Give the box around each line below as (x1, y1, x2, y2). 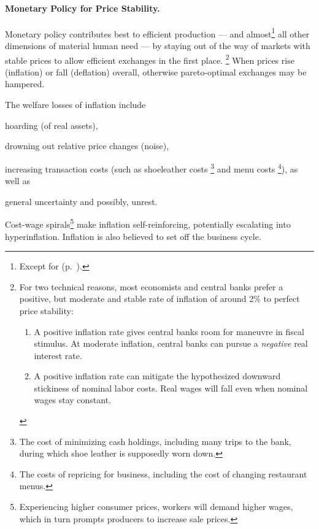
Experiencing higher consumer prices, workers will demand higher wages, (19, 500, 293, 513)
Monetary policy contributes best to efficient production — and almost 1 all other (5, 25, 310, 40)
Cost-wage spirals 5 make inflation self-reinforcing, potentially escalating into (5, 216, 291, 230)
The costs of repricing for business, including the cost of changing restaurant (19, 467, 307, 480)
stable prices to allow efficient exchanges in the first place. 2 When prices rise (5, 52, 294, 66)
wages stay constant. (34, 393, 112, 406)
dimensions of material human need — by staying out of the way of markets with (5, 39, 310, 52)
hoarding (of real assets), (5, 118, 98, 131)
